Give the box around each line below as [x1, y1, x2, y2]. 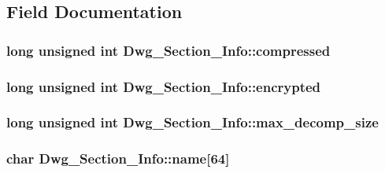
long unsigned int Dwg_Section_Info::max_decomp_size [6, 112, 379, 132]
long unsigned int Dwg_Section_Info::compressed [6, 40, 331, 60]
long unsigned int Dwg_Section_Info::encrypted [6, 76, 321, 96]
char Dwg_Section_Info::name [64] [6, 149, 230, 168]
